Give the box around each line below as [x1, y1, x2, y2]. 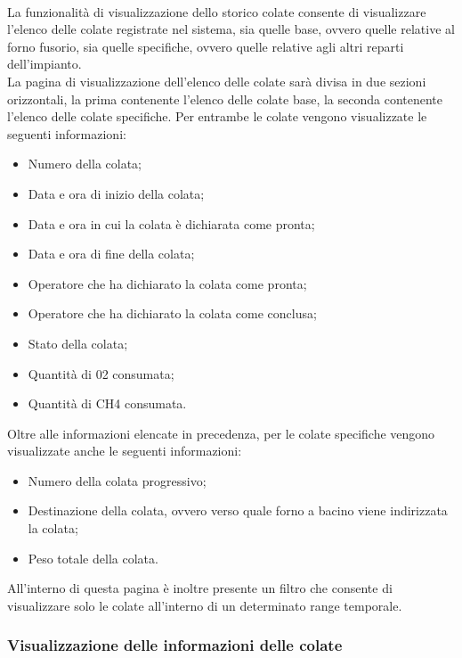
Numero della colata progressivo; [28, 471, 207, 489]
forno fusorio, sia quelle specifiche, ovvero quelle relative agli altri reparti [7, 37, 404, 55]
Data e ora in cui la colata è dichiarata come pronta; [28, 214, 315, 233]
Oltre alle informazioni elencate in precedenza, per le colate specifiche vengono [7, 424, 435, 442]
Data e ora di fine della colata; [28, 244, 195, 263]
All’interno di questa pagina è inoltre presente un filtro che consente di [7, 579, 393, 597]
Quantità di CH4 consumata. [28, 394, 187, 413]
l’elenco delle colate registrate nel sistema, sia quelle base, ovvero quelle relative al [7, 20, 455, 38]
